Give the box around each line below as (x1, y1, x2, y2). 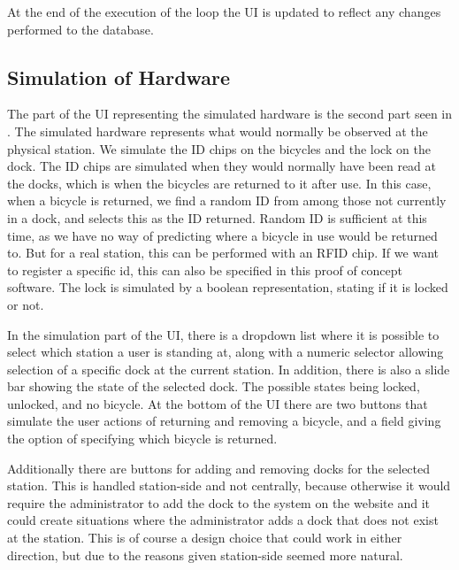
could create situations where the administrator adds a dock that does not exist (7, 511, 439, 529)
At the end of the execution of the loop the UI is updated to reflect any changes (7, 3, 441, 20)
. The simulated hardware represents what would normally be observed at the (7, 121, 428, 140)
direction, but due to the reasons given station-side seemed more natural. (7, 545, 403, 564)
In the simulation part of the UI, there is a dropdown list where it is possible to (7, 325, 440, 343)
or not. (7, 295, 44, 313)
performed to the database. (7, 19, 154, 38)
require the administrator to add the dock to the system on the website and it (7, 493, 431, 512)
